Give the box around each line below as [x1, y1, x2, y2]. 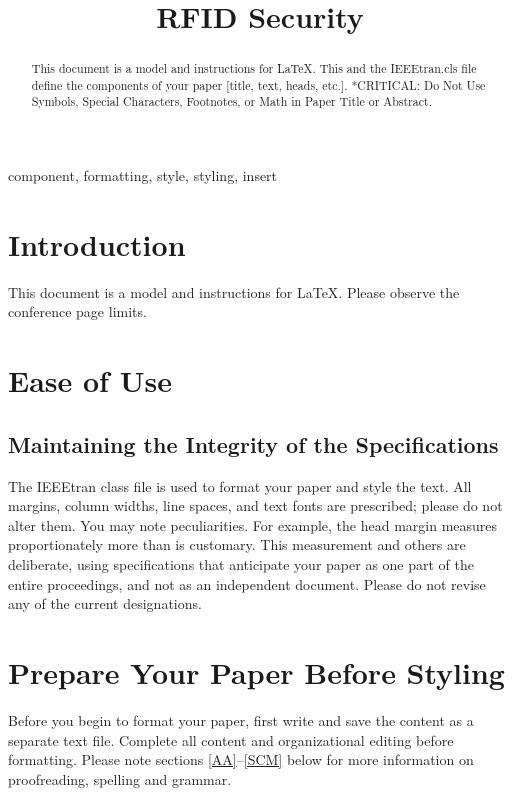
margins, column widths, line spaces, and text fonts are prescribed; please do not [8, 495, 503, 516]
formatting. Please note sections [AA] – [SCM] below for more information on [8, 749, 474, 770]
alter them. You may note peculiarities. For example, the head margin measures [8, 514, 498, 535]
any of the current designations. [8, 593, 202, 614]
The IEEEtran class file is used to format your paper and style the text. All [8, 475, 472, 496]
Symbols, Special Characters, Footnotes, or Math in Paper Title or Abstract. [31, 93, 432, 110]
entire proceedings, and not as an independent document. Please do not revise [8, 573, 486, 594]
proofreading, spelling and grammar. [8, 768, 232, 789]
